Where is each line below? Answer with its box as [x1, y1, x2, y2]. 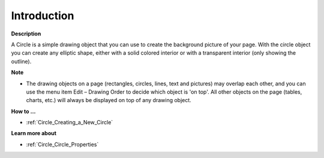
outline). [11, 58, 32, 65]
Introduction [11, 9, 74, 22]
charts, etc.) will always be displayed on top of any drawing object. [26, 97, 191, 104]
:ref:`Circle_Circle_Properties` [26, 141, 99, 148]
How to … [11, 108, 36, 115]
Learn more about [11, 130, 57, 137]
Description [11, 30, 41, 37]
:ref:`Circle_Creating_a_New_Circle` [26, 119, 113, 126]
